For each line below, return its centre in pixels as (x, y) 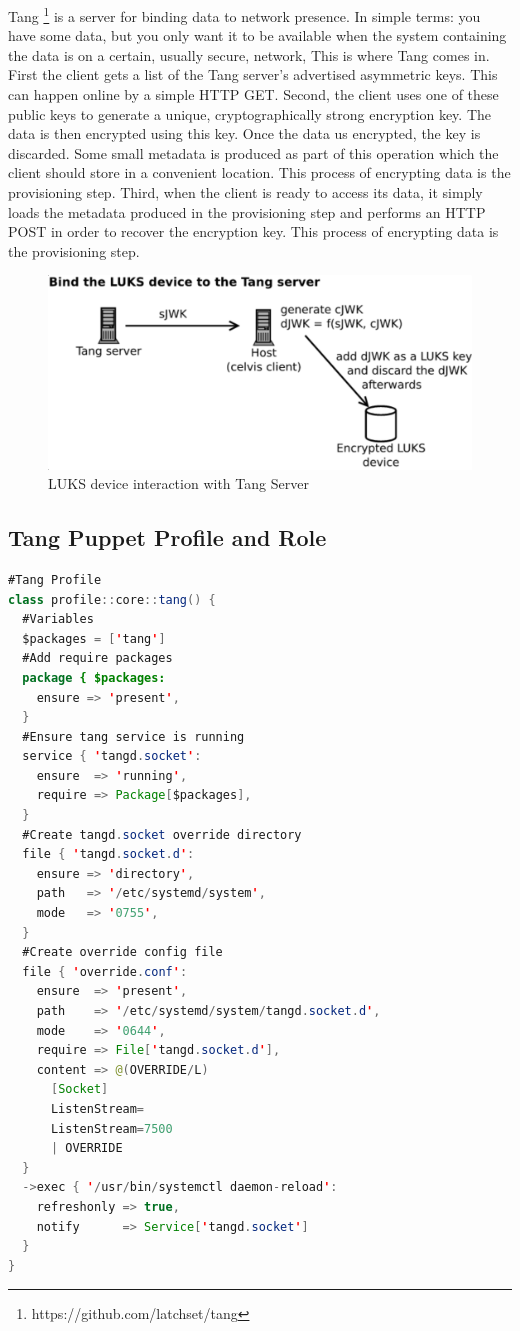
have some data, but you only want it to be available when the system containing (257, 35)
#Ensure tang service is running (133, 736)
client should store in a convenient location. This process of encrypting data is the (259, 172)
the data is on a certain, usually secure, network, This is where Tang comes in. (249, 54)
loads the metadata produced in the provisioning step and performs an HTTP (247, 211)
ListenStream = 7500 (111, 1128)
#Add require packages (97, 658)
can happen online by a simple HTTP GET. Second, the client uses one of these (253, 94)
